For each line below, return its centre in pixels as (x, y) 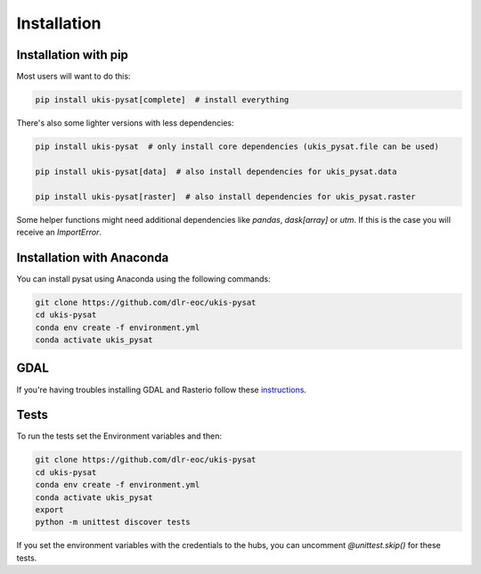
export (49, 509)
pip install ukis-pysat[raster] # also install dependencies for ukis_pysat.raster (225, 197)
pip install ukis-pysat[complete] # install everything (162, 100)
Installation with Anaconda (93, 257)
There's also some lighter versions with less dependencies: (126, 123)
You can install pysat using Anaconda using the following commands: (143, 279)
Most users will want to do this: (73, 77)
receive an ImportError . (59, 232)
